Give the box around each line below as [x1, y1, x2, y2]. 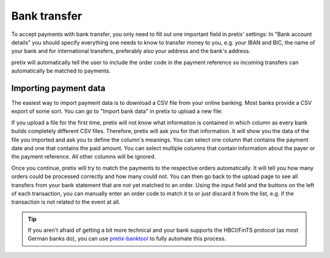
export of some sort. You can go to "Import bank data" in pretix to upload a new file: [11, 107, 223, 115]
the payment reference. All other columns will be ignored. [11, 153, 156, 160]
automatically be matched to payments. [11, 67, 111, 74]
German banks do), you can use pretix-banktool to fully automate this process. [28, 235, 226, 242]
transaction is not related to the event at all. [11, 198, 120, 206]
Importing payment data [11, 83, 106, 93]
